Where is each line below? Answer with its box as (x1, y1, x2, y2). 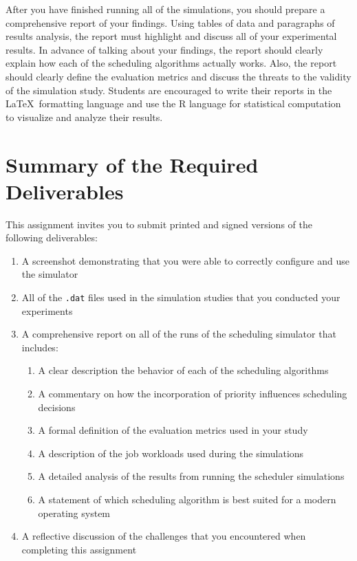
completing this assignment (21, 542, 137, 556)
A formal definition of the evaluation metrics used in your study (38, 423, 308, 437)
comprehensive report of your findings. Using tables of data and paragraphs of (6, 15, 335, 30)
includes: (21, 340, 58, 354)
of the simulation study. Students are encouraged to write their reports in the (6, 82, 332, 97)
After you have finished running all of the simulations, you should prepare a (6, 2, 325, 16)
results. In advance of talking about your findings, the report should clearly (6, 42, 323, 56)
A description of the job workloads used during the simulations (38, 445, 304, 460)
